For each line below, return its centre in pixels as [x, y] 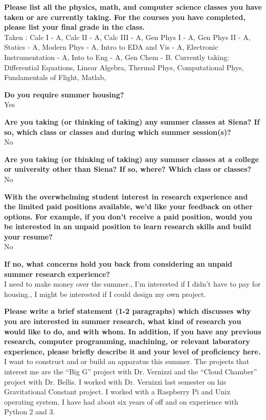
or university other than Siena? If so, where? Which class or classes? [128, 169]
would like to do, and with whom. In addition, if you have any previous [133, 331]
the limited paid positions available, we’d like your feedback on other [128, 206]
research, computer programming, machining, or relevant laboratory [127, 341]
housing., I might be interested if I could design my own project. [105, 294]
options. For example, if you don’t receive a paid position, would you [128, 216]
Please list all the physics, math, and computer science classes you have [133, 7]
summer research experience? [57, 274]
